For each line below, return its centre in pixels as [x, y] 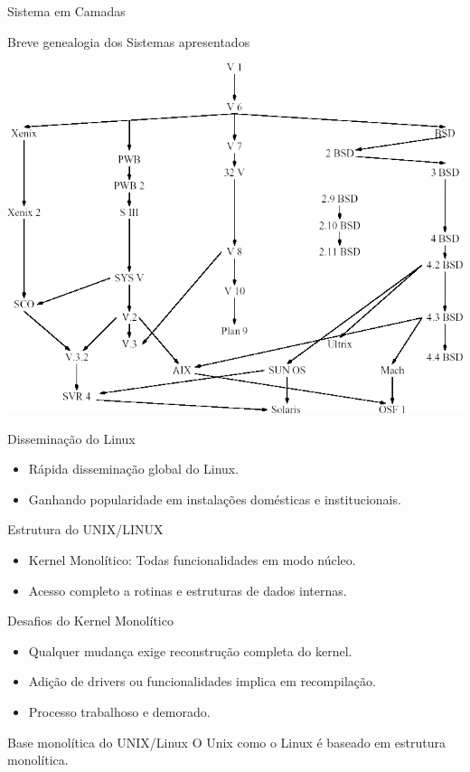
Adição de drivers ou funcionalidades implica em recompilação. [202, 681]
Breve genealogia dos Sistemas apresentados [129, 41]
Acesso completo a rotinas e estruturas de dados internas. [188, 590]
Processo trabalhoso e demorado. [119, 711]
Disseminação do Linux [71, 438]
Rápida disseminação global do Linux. [134, 469]
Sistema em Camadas [66, 11]
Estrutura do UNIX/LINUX [85, 529]
